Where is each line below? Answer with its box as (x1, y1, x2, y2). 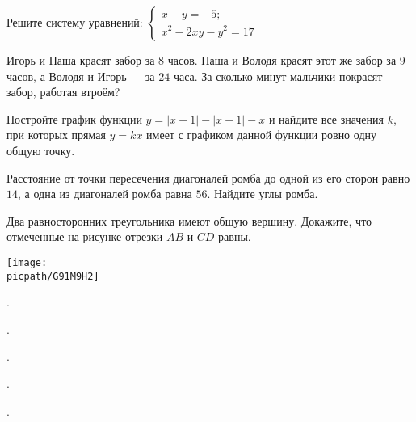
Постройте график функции (6, 110, 142, 127)
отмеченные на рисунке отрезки (6, 228, 163, 245)
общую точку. (6, 141, 75, 158)
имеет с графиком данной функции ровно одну (146, 126, 376, 143)
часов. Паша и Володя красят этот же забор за (167, 52, 397, 68)
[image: (6, 256, 48, 268)
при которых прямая (6, 126, 106, 143)
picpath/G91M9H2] (6, 270, 99, 282)
